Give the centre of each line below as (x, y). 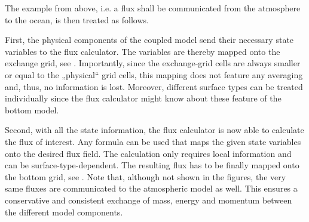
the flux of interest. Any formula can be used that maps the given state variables (153, 141)
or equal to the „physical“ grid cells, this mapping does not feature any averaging (154, 74)
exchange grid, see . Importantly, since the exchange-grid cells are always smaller (153, 63)
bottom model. (32, 110)
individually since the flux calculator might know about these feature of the (143, 98)
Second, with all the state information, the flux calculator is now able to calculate (154, 130)
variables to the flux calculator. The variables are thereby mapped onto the (143, 51)
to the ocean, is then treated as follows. (77, 19)
